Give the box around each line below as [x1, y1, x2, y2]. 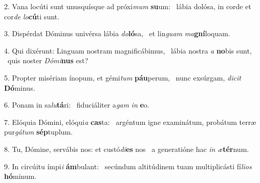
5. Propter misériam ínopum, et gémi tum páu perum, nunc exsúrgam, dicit [4, 72, 241, 83]
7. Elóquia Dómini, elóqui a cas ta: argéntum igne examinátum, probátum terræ [4, 116, 256, 127]
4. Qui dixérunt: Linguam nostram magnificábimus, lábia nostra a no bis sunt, [4, 45, 252, 56]
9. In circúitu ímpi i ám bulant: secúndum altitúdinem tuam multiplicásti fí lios [4, 161, 252, 171]
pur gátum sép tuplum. [4, 126, 73, 137]
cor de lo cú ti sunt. [4, 11, 59, 21]
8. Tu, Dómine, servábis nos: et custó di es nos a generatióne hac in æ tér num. [4, 143, 249, 154]
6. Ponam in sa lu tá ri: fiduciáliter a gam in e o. [4, 99, 149, 110]
